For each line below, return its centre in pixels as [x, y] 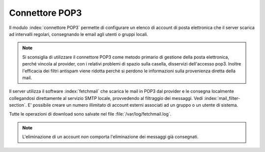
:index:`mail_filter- [222, 98]
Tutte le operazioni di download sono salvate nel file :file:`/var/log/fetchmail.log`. [90, 114]
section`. [18, 105]
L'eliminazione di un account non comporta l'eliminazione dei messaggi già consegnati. [110, 137]
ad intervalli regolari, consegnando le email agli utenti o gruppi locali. [79, 34]
